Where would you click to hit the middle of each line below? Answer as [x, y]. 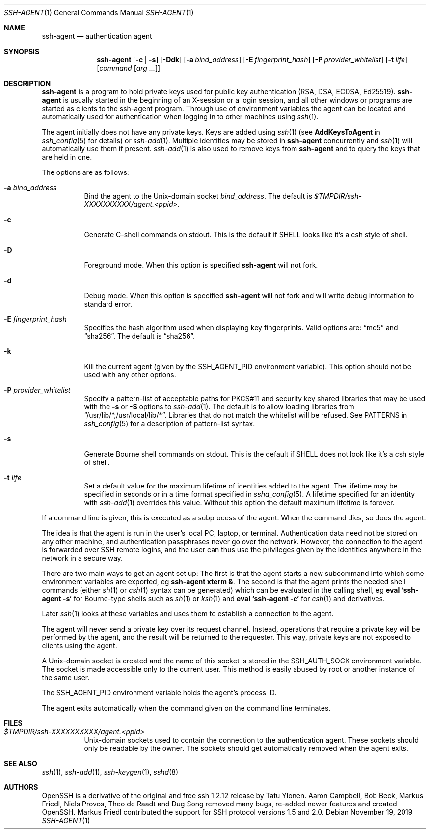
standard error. [108, 304]
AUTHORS [21, 787]
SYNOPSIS [22, 51]
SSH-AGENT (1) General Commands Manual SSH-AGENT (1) [99, 13]
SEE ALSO [21, 763]
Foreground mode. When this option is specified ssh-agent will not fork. [201, 265]
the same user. [66, 677]
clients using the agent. [80, 646]
